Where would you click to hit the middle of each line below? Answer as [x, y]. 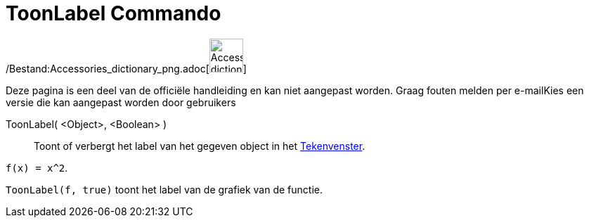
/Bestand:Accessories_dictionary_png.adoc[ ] [126, 68]
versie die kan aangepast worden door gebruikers [121, 102]
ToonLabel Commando [114, 13]
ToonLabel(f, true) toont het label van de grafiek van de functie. [164, 189]
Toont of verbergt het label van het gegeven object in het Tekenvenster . [200, 146]
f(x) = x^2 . [37, 167]
